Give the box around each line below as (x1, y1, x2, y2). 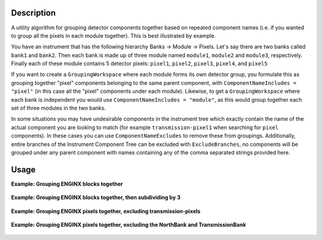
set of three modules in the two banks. (11, 105, 106, 112)
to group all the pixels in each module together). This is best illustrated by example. (11, 32, 217, 39)
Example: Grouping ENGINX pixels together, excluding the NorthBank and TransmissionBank (11, 221, 246, 229)
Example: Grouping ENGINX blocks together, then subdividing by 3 (11, 194, 181, 201)
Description (11, 8, 56, 18)
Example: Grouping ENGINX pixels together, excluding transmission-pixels (11, 207, 200, 215)
